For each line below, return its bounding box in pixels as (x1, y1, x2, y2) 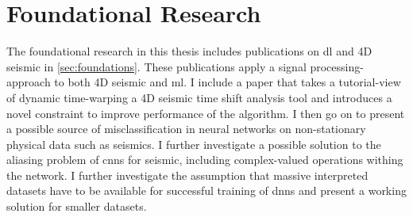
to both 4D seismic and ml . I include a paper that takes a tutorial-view (54, 74, 401, 90)
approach (6, 74, 51, 90)
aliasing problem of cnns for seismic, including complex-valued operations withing (6, 151, 403, 168)
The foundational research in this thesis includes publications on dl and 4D (6, 43, 372, 59)
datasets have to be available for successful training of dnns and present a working (6, 182, 407, 199)
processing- (310, 58, 364, 74)
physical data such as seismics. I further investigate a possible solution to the (6, 135, 381, 152)
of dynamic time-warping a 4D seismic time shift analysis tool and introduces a (6, 89, 392, 105)
